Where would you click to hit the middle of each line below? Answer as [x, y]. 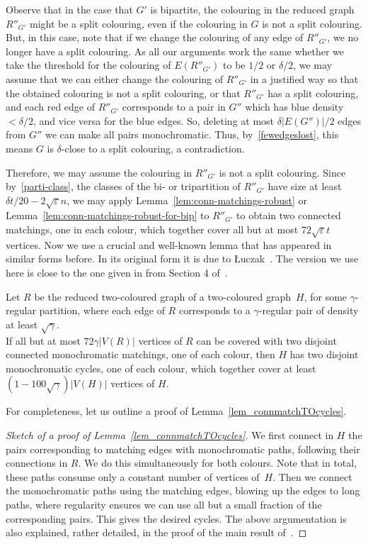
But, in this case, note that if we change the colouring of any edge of [155, 37]
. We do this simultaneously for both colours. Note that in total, [218, 463]
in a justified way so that [304, 78]
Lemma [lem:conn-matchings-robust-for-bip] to [108, 215]
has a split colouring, [313, 93]
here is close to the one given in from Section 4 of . [117, 273]
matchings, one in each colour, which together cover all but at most [152, 229]
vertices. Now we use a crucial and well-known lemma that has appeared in [169, 244]
